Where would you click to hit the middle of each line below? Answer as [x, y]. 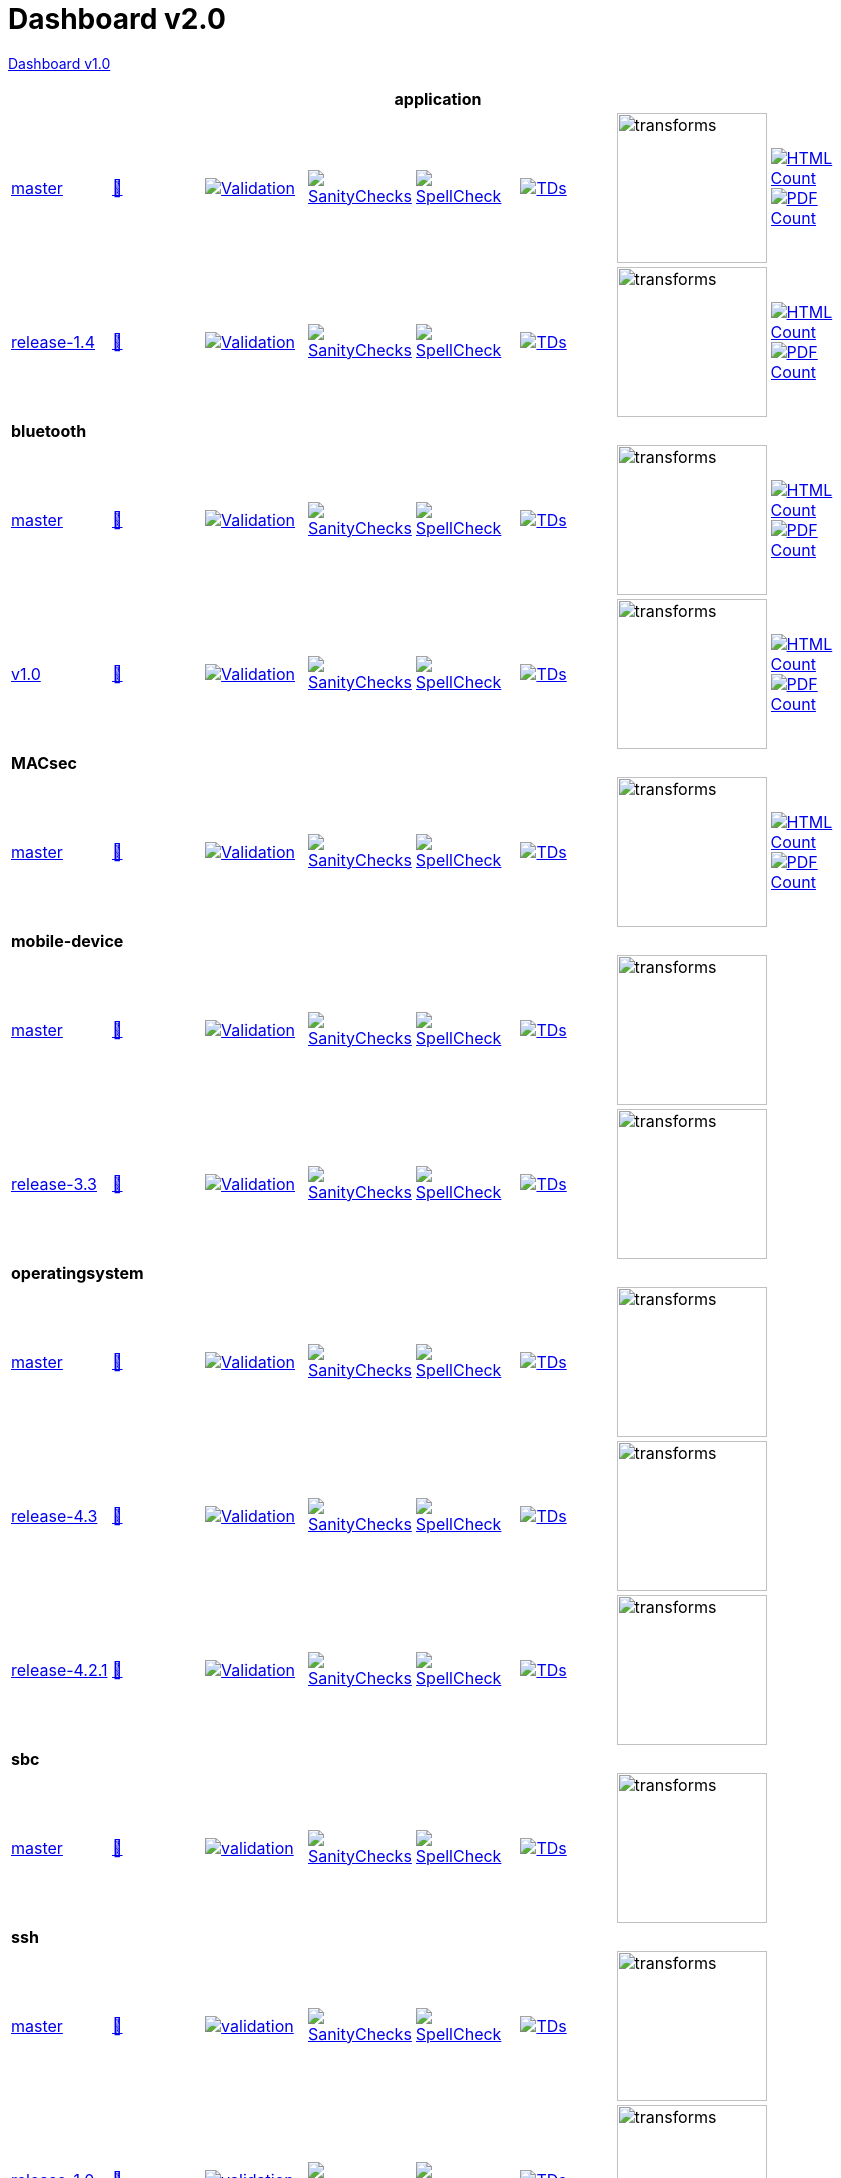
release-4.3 [54, 1515]
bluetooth [49, 430]
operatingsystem [77, 1272]
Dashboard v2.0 [117, 19]
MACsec [44, 762]
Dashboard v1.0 [59, 63]
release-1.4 [53, 341]
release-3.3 [54, 1183]
